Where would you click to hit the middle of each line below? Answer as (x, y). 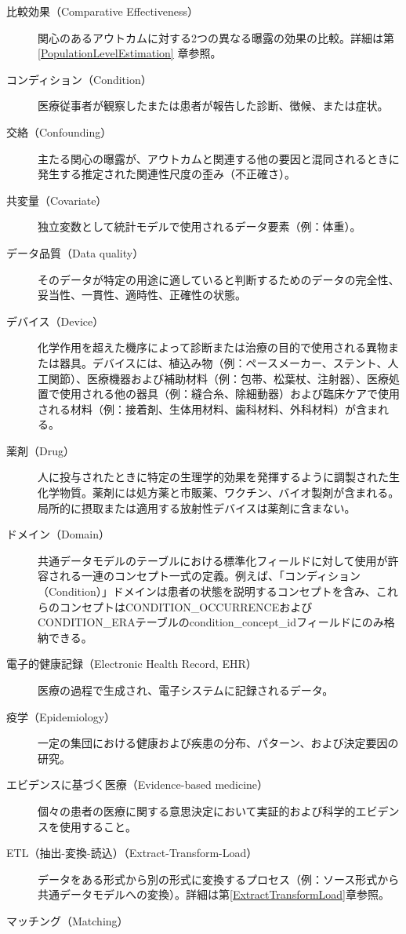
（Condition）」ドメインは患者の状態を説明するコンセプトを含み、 (207, 591)
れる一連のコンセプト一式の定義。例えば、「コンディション (210, 576)
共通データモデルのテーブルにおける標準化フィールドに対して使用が (213, 560)
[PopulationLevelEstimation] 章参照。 (130, 53)
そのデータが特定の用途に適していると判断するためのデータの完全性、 (219, 279)
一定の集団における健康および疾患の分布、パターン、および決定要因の (218, 743)
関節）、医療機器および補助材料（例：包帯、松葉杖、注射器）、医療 (218, 378)
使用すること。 (98, 826)
